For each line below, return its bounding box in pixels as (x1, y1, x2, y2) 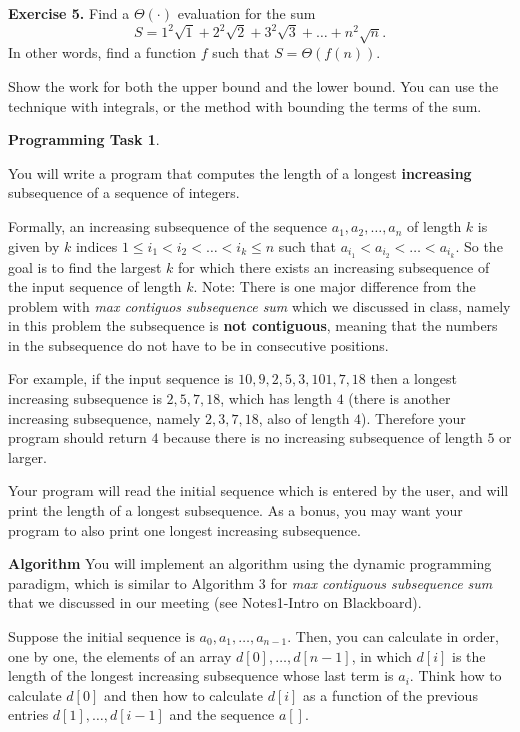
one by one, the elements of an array (8, 645, 232, 666)
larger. (8, 446, 47, 467)
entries (8, 704, 49, 725)
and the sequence (169, 704, 275, 725)
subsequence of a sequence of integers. (8, 182, 240, 203)
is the (452, 645, 486, 666)
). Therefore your (361, 407, 466, 428)
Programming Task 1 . (8, 129, 160, 150)
